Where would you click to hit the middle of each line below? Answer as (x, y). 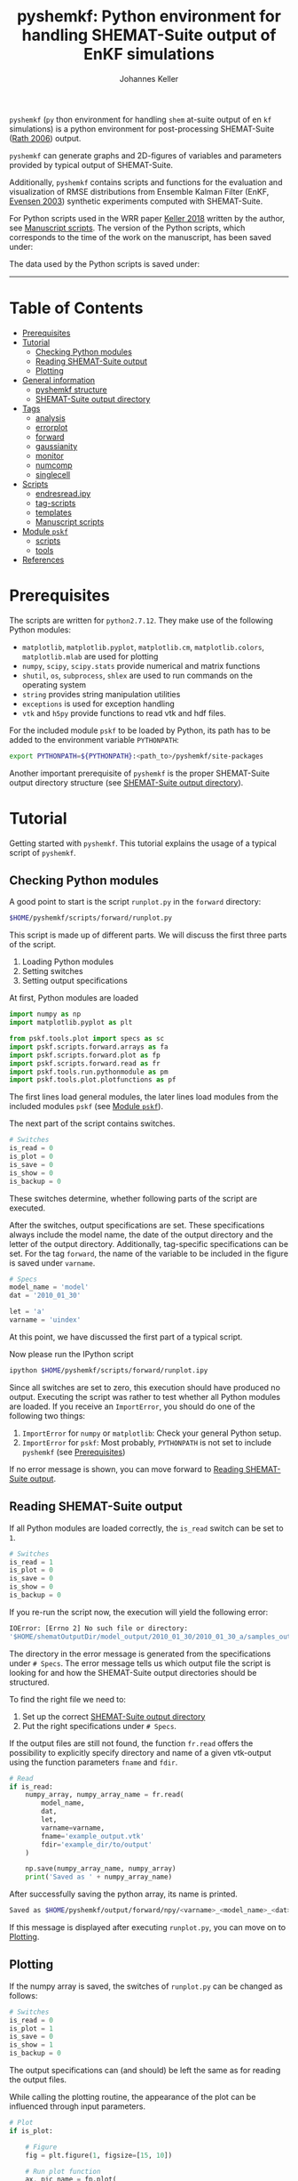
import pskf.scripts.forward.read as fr (85, 1063)
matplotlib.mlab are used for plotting (90, 656)
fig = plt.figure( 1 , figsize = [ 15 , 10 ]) (99, 2155)
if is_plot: (31, 2131)
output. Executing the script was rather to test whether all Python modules (145, 1396)
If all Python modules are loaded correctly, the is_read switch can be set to (146, 1528)
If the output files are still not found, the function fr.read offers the (131, 1743)
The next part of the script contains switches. (92, 1123)
